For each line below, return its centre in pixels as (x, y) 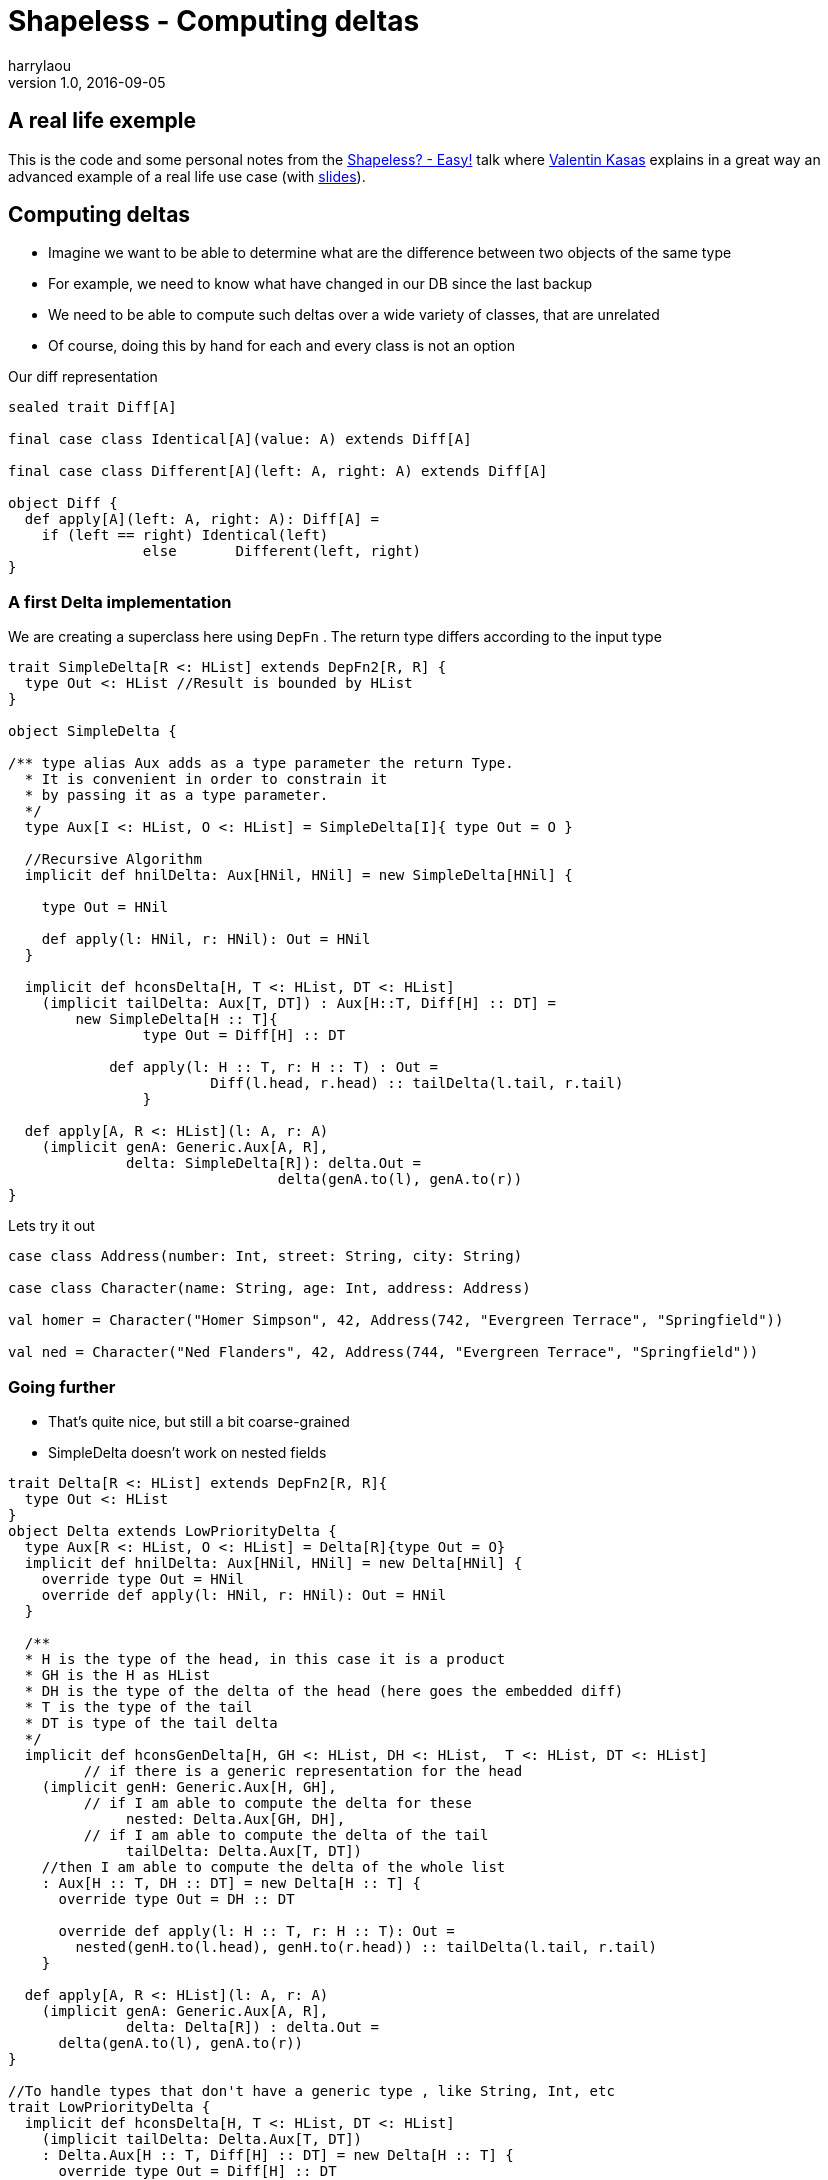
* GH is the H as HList (117, 1674)
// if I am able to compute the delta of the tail (286, 1834)
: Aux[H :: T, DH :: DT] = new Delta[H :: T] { (231, 1882)
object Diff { (63, 503)
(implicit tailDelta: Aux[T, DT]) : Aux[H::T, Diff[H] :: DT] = (298, 1003)
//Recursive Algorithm (113, 859)
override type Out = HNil (143, 1578)
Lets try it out (51, 1226)
